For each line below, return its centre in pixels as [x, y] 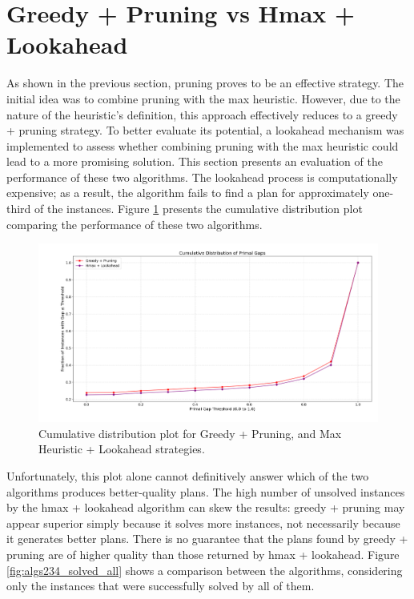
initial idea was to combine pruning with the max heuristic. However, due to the [203, 98]
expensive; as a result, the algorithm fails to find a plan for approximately [188, 193]
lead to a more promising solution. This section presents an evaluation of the [195, 161]
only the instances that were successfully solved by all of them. [161, 586]
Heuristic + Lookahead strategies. [122, 449]
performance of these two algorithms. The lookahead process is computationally [202, 177]
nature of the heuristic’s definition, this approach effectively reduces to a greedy [202, 114]
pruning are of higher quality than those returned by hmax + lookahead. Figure [203, 554]
